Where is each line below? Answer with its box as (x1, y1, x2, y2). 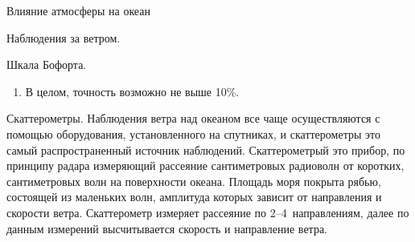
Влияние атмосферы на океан (6, 2, 150, 18)
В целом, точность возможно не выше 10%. (25, 83, 240, 99)
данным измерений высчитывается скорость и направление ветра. (6, 220, 328, 236)
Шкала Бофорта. (6, 56, 87, 73)
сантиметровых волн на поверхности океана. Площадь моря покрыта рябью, (6, 172, 381, 189)
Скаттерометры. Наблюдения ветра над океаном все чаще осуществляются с (6, 110, 380, 127)
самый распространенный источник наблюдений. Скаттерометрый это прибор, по (6, 141, 405, 158)
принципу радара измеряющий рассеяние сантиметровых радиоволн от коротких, (6, 157, 405, 174)
